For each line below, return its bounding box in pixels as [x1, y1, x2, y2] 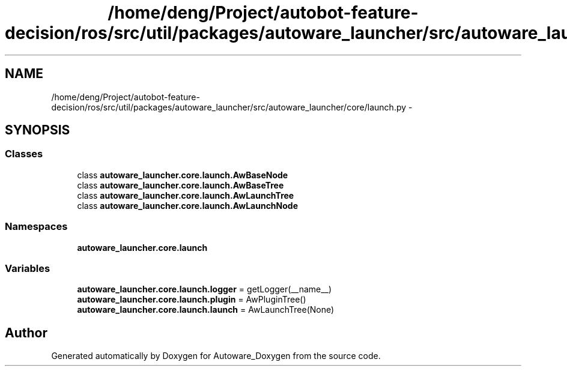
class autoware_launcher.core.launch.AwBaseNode [77, 169, 288, 180]
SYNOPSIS [5, 122, 70, 138]
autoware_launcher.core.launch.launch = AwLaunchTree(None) [77, 304, 335, 315]
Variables [5, 262, 50, 274]
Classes [5, 148, 43, 160]
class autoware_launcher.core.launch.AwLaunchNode [77, 200, 299, 211]
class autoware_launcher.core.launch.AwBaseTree [77, 179, 284, 190]
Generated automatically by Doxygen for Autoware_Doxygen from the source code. [51, 351, 381, 361]
